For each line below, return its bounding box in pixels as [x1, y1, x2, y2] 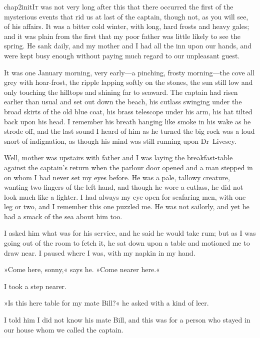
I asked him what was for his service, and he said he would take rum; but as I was [4, 228, 256, 238]
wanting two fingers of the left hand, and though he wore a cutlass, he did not [4, 182, 243, 192]
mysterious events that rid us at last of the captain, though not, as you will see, [4, 11, 248, 21]
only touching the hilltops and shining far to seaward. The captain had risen [4, 86, 238, 97]
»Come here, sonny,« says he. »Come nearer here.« [4, 264, 160, 275]
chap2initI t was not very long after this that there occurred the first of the [4, 1, 233, 11]
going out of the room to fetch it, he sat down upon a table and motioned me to [4, 238, 250, 248]
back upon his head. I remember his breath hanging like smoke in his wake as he [4, 116, 251, 126]
